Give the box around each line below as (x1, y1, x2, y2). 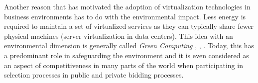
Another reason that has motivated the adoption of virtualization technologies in (4, 1, 251, 11)
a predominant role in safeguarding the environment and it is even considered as (4, 50, 249, 60)
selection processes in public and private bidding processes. (4, 70, 184, 80)
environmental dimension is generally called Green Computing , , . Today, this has (4, 40, 255, 51)
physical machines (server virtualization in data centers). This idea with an (4, 30, 233, 41)
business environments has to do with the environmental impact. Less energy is (4, 11, 246, 21)
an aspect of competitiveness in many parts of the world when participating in (4, 60, 243, 70)
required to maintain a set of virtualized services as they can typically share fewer (4, 21, 254, 31)
